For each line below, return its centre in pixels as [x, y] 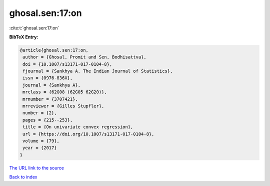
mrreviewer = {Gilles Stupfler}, [63, 106]
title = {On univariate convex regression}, [78, 127]
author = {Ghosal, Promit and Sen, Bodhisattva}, [85, 57]
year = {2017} [40, 148]
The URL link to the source [37, 168]
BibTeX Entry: [24, 37]
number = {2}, [40, 113]
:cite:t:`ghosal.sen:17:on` [34, 28]
